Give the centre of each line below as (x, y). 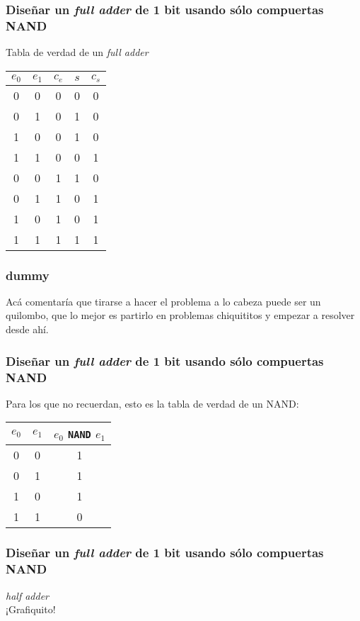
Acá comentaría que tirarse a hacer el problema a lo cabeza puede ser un (163, 301)
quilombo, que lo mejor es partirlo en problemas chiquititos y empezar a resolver (180, 315)
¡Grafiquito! (31, 609)
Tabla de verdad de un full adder (77, 52)
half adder (28, 595)
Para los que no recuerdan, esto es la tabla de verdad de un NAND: (152, 403)
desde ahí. (27, 329)
